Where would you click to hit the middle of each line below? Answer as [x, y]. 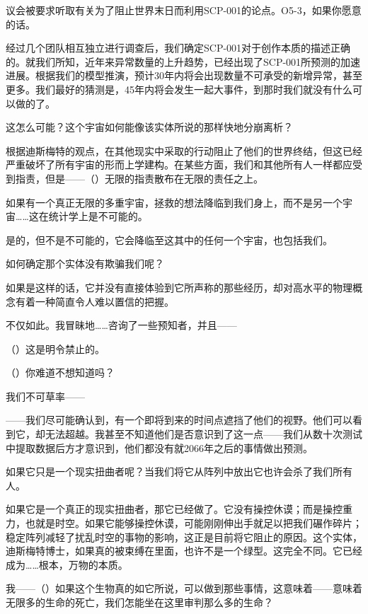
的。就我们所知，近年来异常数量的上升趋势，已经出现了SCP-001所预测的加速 [183, 61]
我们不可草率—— [45, 396]
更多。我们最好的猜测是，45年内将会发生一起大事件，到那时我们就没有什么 [179, 89]
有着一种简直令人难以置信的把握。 [94, 301]
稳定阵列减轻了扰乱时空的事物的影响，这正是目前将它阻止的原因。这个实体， [184, 537]
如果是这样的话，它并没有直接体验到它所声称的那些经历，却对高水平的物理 [179, 287]
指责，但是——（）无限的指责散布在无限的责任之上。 [139, 178]
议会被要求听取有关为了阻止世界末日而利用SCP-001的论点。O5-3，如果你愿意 [184, 10]
